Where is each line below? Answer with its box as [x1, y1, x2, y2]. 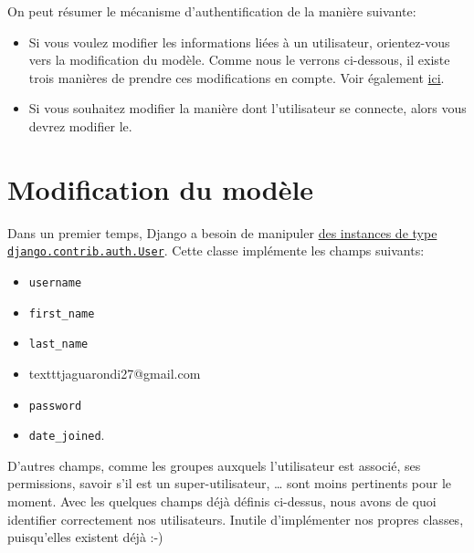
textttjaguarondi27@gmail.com [28, 363, 201, 382]
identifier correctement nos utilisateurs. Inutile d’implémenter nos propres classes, [7, 509, 464, 528]
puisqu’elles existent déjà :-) [7, 527, 163, 547]
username [28, 276, 82, 289]
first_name [28, 307, 95, 320]
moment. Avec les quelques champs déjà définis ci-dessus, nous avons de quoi [7, 492, 437, 510]
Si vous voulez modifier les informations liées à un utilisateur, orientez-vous [28, 32, 450, 51]
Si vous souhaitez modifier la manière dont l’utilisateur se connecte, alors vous [28, 99, 467, 118]
